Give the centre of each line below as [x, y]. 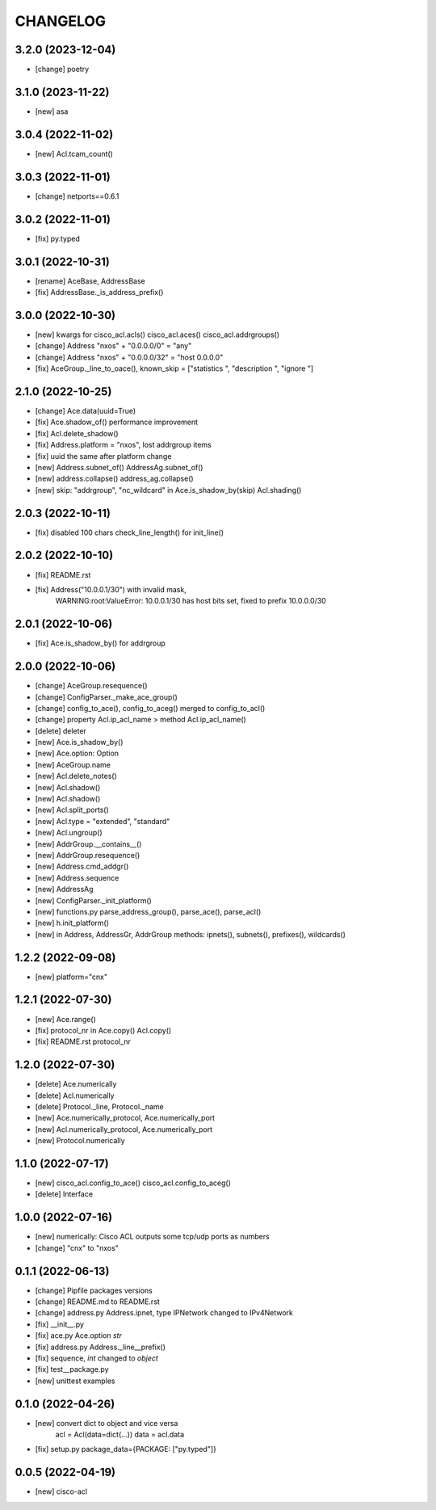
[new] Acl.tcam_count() [74, 154]
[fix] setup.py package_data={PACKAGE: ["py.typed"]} [126, 1449]
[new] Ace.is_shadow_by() [79, 742]
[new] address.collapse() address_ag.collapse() [114, 479]
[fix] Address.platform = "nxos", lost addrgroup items [123, 445]
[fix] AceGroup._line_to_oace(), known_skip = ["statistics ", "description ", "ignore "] [174, 368]
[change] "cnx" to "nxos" [77, 1247]
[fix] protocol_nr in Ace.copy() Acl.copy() [103, 1030]
